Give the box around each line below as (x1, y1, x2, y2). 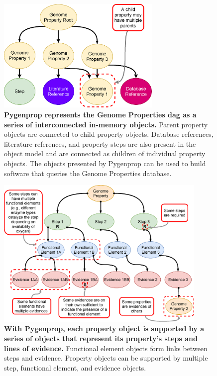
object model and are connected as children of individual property (4, 148, 206, 159)
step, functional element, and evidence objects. (4, 362, 146, 373)
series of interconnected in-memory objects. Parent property (4, 119, 208, 129)
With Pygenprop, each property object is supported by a (4, 323, 205, 334)
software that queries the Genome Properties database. (4, 168, 172, 178)
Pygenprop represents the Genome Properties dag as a (4, 109, 197, 119)
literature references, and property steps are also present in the (4, 138, 196, 149)
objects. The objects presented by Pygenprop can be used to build (4, 158, 206, 168)
